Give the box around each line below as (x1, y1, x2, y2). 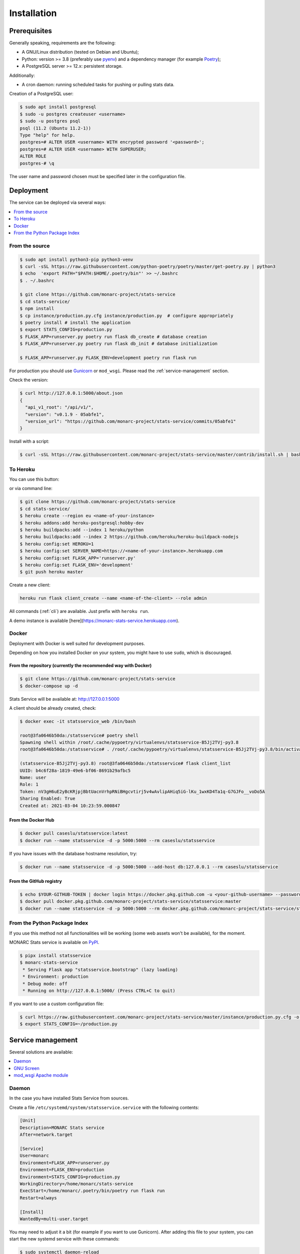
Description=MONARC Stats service (19, 1125, 104, 1131)
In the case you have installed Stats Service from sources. (9, 1095, 129, 1101)
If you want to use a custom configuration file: (9, 1001, 104, 1007)
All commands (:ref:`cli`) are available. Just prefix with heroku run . (9, 608, 149, 614)
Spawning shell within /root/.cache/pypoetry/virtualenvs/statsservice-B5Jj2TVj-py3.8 (19, 740, 239, 745)
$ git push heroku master (19, 569, 83, 575)
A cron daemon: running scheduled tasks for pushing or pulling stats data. (21, 82, 174, 88)
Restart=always (19, 1195, 57, 1201)
